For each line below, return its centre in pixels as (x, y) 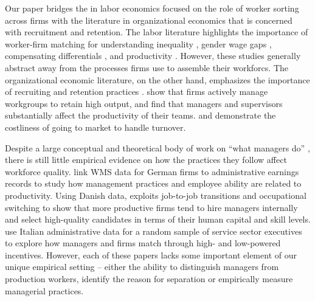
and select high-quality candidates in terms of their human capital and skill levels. (158, 219)
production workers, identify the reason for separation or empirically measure (149, 279)
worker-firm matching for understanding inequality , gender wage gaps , (138, 43)
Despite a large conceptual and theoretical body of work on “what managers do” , (157, 147)
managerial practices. (44, 290)
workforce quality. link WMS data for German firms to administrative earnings (152, 171)
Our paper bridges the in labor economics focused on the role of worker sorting (152, 8)
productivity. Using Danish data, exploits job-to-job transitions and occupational (156, 195)
